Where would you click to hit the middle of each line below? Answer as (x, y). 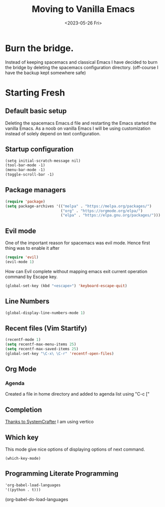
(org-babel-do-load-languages (37, 499)
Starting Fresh (35, 93)
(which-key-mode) (23, 459)
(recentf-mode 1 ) (23, 340)
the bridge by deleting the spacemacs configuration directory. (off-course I (82, 67)
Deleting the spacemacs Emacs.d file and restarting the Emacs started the (81, 123)
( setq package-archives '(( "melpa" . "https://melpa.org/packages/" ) (79, 206)
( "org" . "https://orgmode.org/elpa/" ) (101, 211)
